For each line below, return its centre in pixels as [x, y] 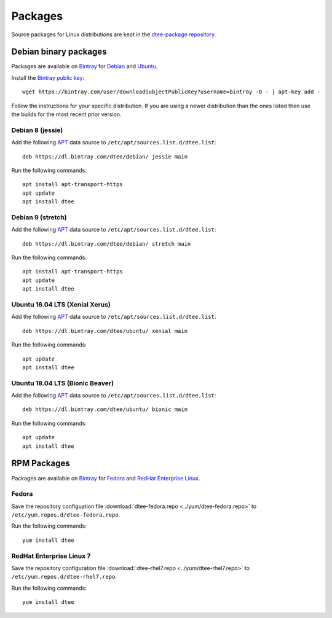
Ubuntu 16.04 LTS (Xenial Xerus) [61, 304]
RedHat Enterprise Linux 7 [51, 556]
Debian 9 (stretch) [39, 217]
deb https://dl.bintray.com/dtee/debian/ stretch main [107, 244]
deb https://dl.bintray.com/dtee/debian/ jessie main [105, 156]
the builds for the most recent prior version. [67, 114]
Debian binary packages [59, 52]
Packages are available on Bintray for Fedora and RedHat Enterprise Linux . [106, 478]
